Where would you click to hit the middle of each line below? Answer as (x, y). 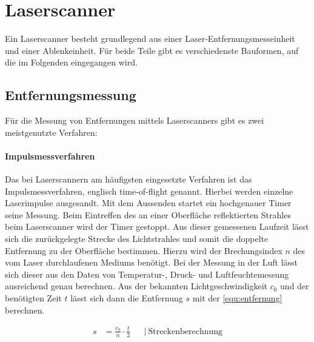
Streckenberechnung (185, 331)
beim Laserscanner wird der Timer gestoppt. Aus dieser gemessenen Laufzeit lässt (157, 226)
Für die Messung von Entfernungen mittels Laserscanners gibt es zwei (135, 120)
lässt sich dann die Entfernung (127, 298)
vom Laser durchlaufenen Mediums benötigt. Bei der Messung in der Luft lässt (152, 262)
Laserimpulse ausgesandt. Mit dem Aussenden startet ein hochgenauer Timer (148, 203)
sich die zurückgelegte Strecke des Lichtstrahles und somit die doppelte (137, 239)
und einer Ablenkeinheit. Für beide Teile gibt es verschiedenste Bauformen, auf (152, 50)
